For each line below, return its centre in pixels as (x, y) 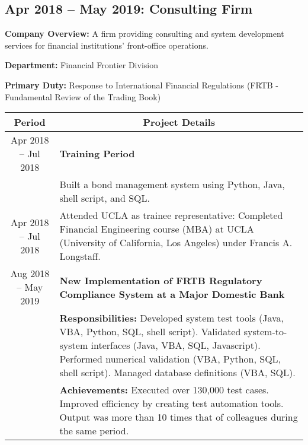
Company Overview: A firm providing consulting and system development (145, 34)
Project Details (179, 122)
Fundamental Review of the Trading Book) (83, 96)
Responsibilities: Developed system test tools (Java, (172, 318)
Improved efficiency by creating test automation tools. (171, 403)
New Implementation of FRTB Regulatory (161, 280)
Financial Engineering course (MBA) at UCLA (157, 229)
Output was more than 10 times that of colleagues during (179, 417)
